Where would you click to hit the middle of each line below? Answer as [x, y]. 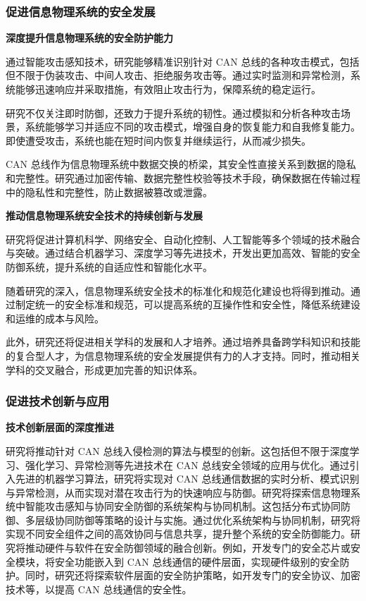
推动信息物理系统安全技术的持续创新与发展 [104, 215]
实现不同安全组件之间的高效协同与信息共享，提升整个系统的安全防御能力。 [178, 534]
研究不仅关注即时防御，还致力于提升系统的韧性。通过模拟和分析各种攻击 [173, 113]
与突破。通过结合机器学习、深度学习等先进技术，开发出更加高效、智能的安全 [183, 253]
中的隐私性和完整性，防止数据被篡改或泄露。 [109, 192]
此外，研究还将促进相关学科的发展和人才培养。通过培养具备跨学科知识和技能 [183, 342]
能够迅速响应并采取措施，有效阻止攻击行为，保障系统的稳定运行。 [168, 89]
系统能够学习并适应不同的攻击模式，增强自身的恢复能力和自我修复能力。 [193, 127]
